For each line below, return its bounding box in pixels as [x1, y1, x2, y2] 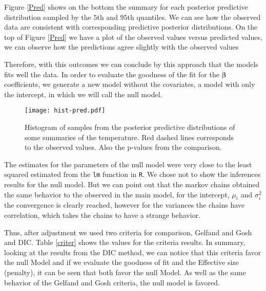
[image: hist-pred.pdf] [25, 107, 106, 115]
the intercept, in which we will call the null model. [4, 88, 162, 99]
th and [97, 11, 118, 22]
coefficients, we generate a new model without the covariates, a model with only [4, 79, 255, 89]
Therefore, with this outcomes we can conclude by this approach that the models [4, 58, 258, 69]
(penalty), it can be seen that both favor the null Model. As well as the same [4, 266, 246, 277]
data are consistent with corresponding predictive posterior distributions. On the [4, 21, 258, 32]
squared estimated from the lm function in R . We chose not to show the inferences [4, 169, 261, 180]
